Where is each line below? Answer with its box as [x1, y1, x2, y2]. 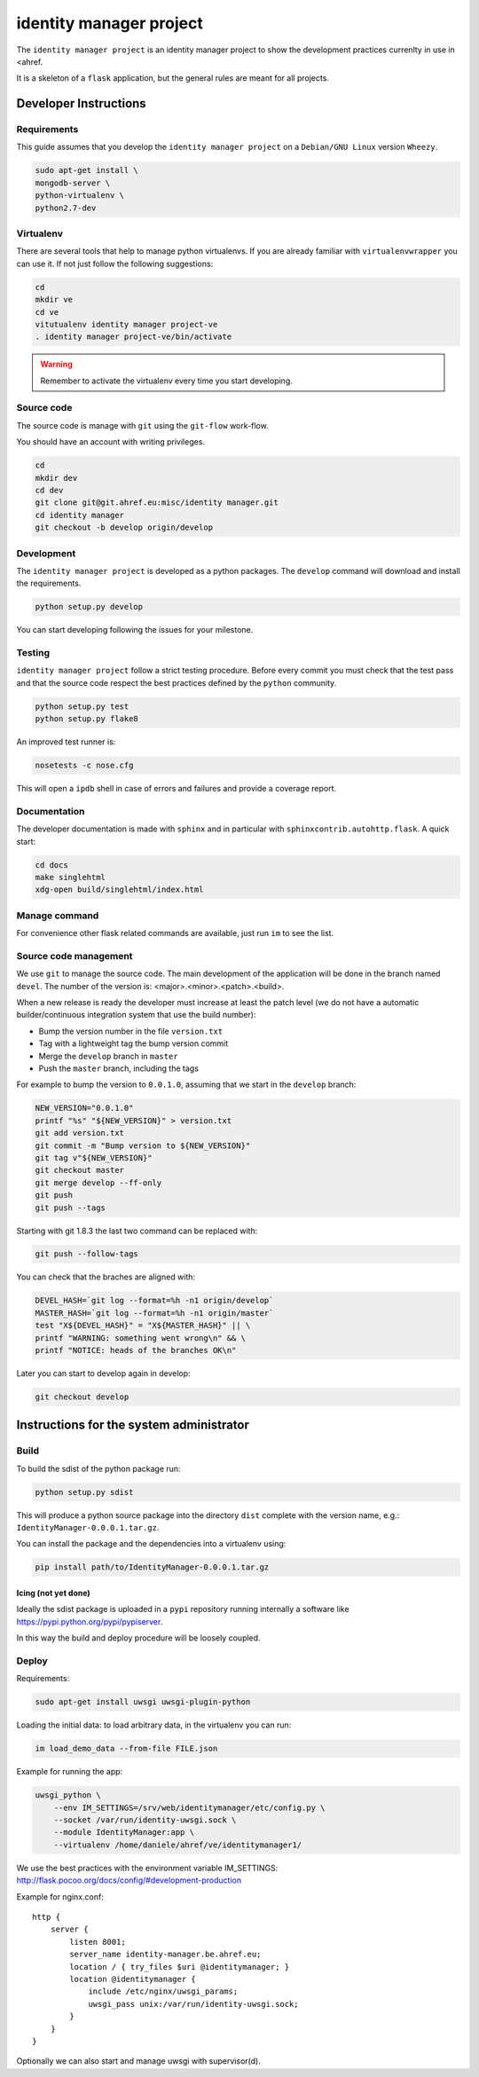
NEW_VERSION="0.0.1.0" [35, 1103, 134, 1113]
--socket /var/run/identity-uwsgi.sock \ [53, 1815, 237, 1825]
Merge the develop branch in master [38, 1050, 178, 1061]
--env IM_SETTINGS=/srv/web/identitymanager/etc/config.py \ [53, 1802, 326, 1813]
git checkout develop [35, 1391, 130, 1402]
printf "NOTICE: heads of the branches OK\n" [35, 1345, 237, 1356]
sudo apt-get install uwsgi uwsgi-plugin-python [35, 1697, 251, 1707]
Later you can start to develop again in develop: [16, 1368, 191, 1379]
